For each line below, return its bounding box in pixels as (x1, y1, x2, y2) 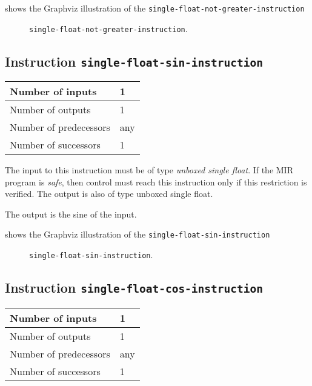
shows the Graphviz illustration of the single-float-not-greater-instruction (5, 2, 305, 14)
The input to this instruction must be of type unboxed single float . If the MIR (5, 164, 293, 176)
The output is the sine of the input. (5, 207, 137, 220)
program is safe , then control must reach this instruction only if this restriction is (5, 175, 307, 188)
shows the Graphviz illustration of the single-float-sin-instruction (5, 228, 270, 241)
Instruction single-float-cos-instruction (5, 278, 264, 297)
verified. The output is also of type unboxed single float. (5, 187, 213, 200)
